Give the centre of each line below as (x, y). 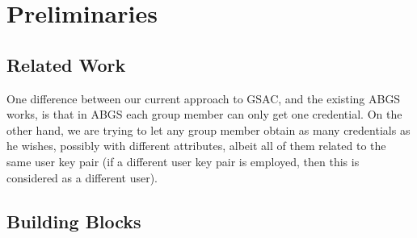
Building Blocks (74, 221)
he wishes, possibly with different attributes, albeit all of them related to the (196, 146)
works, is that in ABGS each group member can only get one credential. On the (204, 114)
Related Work (66, 64)
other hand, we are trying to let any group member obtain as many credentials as (208, 129)
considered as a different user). (82, 177)
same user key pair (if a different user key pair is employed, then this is (183, 161)
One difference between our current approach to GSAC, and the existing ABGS (204, 98)
